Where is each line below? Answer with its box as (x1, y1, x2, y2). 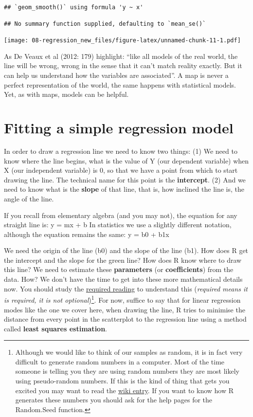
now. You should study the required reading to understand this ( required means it (4, 283, 248, 293)
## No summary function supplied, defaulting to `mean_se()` (4, 20, 206, 27)
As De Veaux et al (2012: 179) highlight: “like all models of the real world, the (4, 51, 238, 61)
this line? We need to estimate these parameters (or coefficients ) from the (4, 264, 234, 274)
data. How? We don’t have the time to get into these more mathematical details (4, 274, 243, 284)
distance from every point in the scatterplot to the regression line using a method (4, 314, 247, 324)
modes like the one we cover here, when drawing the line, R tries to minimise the (4, 304, 245, 314)
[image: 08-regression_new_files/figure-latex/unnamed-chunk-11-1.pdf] (4, 37, 241, 44)
